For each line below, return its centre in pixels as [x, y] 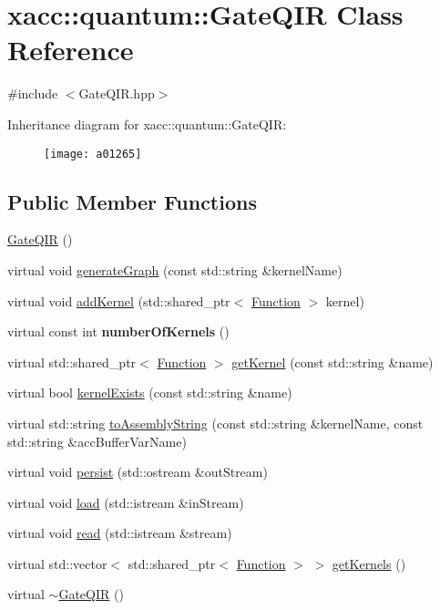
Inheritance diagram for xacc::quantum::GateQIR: [147, 124]
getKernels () [369, 563]
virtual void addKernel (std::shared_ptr [119, 300]
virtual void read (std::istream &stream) [120, 533]
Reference [71, 50]
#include [33, 93]
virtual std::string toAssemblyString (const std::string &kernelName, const [215, 423]
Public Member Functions [132, 201]
